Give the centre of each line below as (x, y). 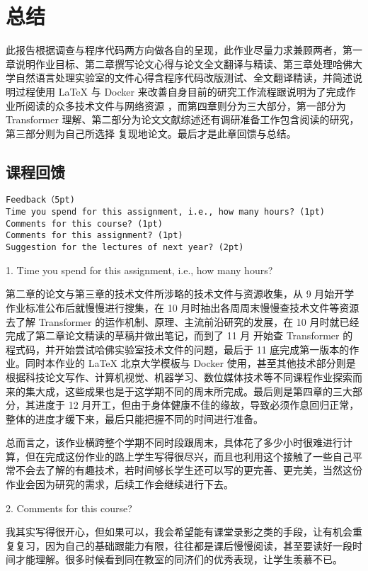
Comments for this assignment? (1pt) (94, 236)
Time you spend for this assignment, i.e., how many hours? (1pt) (166, 212)
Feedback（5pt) (40, 200)
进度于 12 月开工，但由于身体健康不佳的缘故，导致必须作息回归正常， (197, 405)
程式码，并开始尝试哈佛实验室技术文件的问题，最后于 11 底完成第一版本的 (178, 349)
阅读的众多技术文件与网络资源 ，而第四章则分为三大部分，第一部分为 (185, 105)
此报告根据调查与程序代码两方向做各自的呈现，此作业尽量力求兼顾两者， (174, 50)
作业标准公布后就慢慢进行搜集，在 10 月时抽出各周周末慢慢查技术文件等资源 (183, 307)
